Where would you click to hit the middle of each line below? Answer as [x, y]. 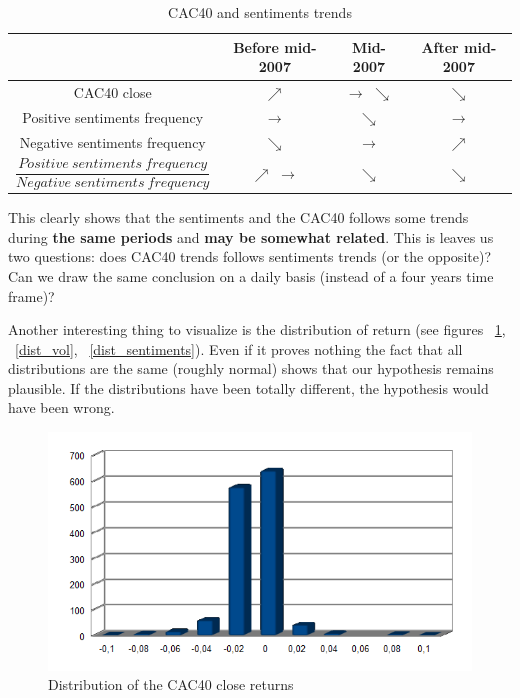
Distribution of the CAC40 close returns [171, 684]
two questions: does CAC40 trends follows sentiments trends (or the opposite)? [249, 256]
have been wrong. [61, 407]
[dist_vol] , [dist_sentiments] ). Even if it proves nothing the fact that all [239, 348]
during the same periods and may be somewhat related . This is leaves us [251, 236]
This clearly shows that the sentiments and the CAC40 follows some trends [238, 217]
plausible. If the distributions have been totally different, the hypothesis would [248, 387]
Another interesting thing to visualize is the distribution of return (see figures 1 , [257, 329]
